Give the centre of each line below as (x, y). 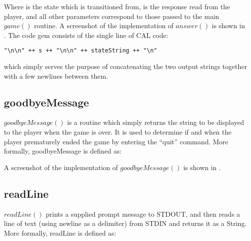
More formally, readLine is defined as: (60, 232)
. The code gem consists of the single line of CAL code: (86, 35)
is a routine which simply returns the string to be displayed (156, 122)
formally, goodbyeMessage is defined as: (63, 151)
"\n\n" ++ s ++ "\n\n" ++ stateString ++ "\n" (81, 51)
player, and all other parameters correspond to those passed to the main (112, 16)
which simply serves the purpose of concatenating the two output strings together (125, 66)
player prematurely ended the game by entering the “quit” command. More (116, 141)
